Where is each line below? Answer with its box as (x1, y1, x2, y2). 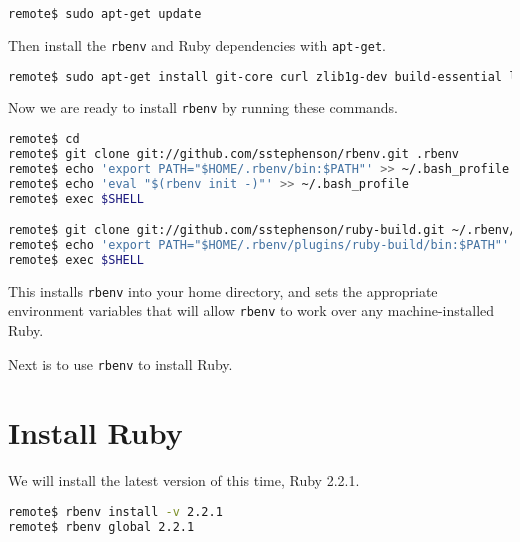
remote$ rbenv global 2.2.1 (8, 519, 195, 534)
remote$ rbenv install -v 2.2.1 (8, 505, 223, 519)
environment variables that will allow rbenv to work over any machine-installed (8, 300, 495, 321)
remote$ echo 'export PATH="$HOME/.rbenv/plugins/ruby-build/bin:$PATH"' (8, 237, 510, 252)
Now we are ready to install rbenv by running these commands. (8, 97, 399, 118)
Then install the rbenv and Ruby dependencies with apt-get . (8, 34, 386, 55)
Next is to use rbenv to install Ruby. (8, 353, 233, 374)
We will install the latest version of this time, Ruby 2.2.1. (8, 470, 360, 491)
